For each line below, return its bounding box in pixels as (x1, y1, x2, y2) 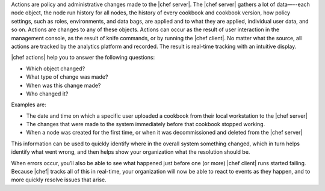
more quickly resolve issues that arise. (11, 176, 107, 183)
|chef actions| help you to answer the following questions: (11, 54, 155, 61)
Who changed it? (26, 90, 69, 97)
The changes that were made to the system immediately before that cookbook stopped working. (26, 121, 265, 128)
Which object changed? (26, 65, 85, 72)
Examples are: (11, 101, 46, 108)
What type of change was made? (26, 73, 108, 80)
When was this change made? (26, 82, 101, 89)
